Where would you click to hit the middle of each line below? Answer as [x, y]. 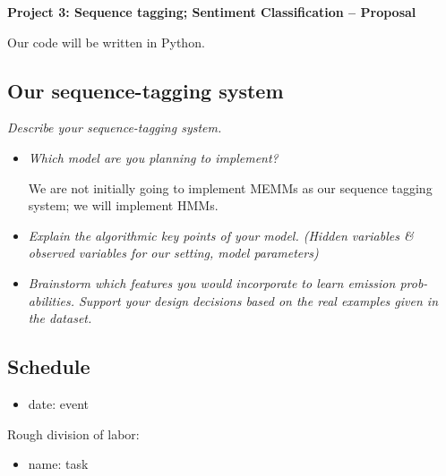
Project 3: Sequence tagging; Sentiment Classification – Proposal [212, 12]
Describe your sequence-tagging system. [115, 127]
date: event [59, 403]
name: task [58, 464]
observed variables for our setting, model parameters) [173, 253]
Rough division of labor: [73, 433]
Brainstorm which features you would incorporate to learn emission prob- [228, 282]
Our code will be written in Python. [106, 42]
